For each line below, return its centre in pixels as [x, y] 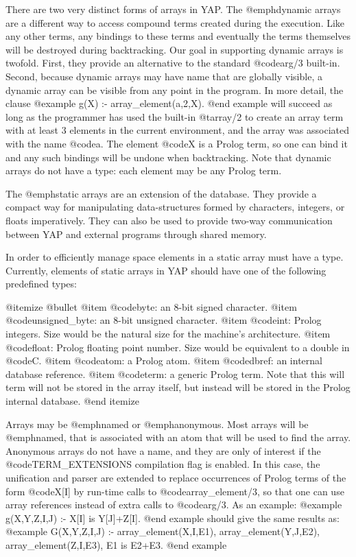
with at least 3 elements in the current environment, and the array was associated [178, 130]
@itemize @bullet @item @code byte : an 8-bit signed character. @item [151, 306]
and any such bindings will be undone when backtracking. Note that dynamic [168, 157]
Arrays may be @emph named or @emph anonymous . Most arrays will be [157, 424]
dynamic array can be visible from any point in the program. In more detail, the [175, 90]
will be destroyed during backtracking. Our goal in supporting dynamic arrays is [175, 49]
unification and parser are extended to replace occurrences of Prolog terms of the [176, 477]
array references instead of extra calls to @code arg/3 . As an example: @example [174, 505]
